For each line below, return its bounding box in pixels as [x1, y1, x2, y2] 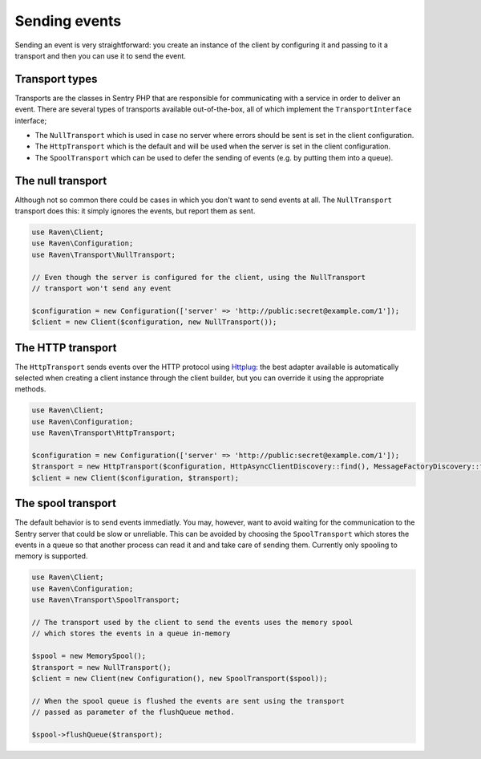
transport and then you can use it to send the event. [14, 51, 186, 60]
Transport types [14, 72, 98, 86]
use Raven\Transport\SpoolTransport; [31, 595, 180, 605]
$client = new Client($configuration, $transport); [31, 473, 240, 482]
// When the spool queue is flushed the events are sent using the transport [31, 696, 345, 705]
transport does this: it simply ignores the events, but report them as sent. [14, 206, 256, 216]
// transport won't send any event [31, 284, 172, 293]
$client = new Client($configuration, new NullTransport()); [31, 318, 277, 327]
